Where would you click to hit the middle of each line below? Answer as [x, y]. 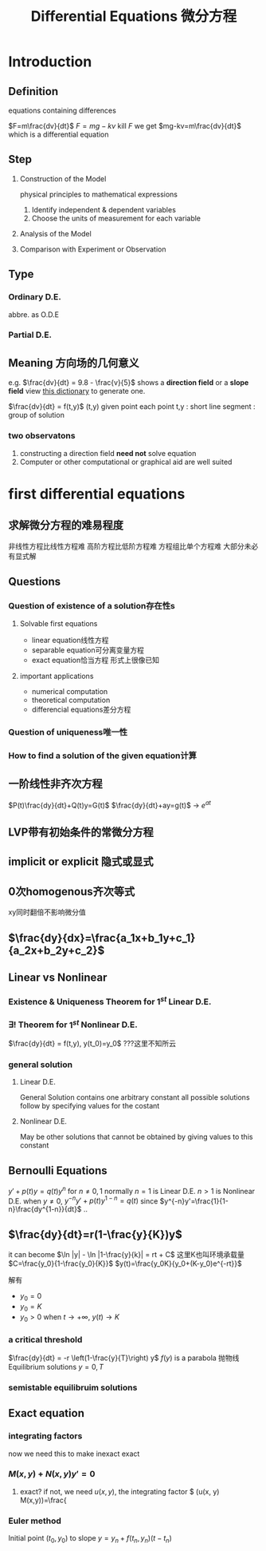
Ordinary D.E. [35, 297]
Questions [35, 581]
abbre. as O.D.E [34, 314]
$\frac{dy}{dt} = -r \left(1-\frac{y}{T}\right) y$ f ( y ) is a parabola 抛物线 [124, 1358]
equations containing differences [63, 110]
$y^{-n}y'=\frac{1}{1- [194, 1201]
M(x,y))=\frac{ [43, 1500]
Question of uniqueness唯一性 [68, 732]
